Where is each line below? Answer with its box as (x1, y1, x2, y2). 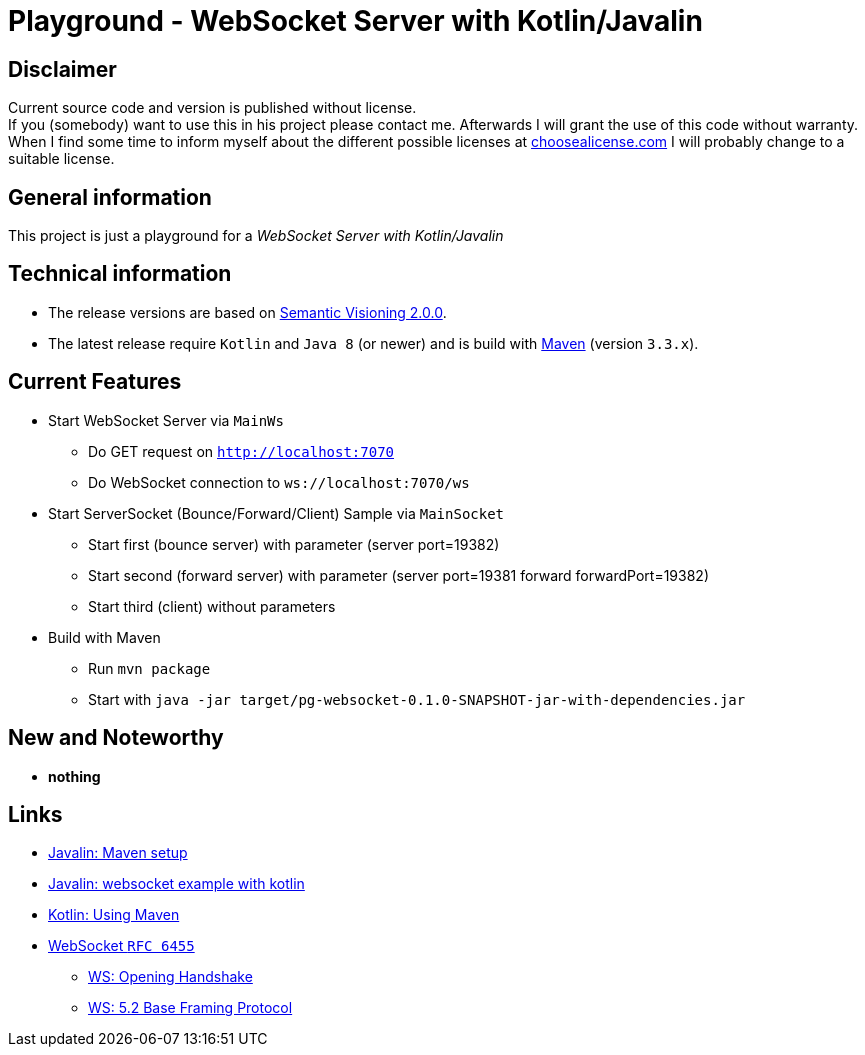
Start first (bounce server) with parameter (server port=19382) (88, 535, 500, 553)
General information (8, 184, 212, 210)
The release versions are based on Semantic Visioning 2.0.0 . (48, 303, 447, 321)
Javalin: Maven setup (48, 844, 188, 862)
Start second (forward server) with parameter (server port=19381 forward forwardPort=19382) (88, 566, 709, 584)
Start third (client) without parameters (88, 597, 336, 615)
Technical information (8, 261, 232, 287)
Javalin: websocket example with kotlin (48, 875, 305, 893)
